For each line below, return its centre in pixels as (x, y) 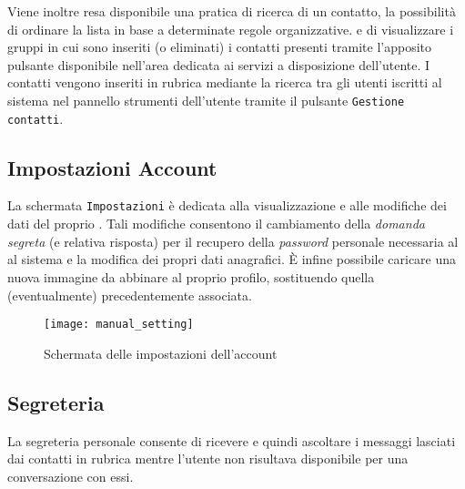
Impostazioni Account (112, 167)
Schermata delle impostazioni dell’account (161, 353)
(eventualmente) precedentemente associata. (130, 295)
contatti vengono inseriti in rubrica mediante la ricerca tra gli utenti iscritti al (225, 82)
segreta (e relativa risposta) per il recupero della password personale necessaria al (233, 241)
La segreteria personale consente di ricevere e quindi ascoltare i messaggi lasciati (232, 440)
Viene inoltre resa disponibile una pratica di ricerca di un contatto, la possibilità (232, 11)
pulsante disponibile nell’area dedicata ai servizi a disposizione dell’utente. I (219, 64)
